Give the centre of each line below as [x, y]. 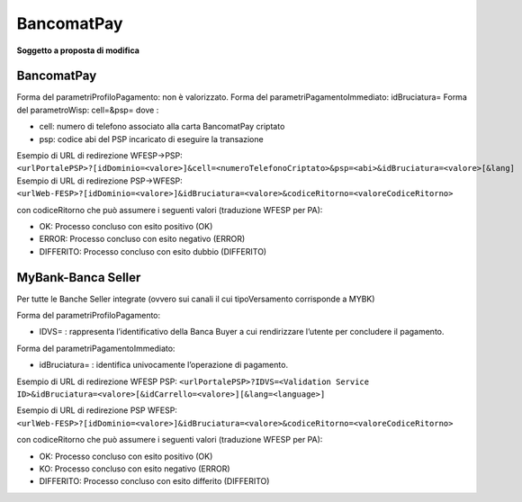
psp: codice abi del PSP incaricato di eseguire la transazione [152, 139]
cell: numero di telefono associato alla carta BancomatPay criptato [162, 127]
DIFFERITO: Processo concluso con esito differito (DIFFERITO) [154, 481]
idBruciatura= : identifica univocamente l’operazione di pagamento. [163, 365]
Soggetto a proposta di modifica [78, 50]
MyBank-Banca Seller [79, 278]
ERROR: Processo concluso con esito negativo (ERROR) [142, 239]
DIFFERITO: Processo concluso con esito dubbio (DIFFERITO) [153, 251]
